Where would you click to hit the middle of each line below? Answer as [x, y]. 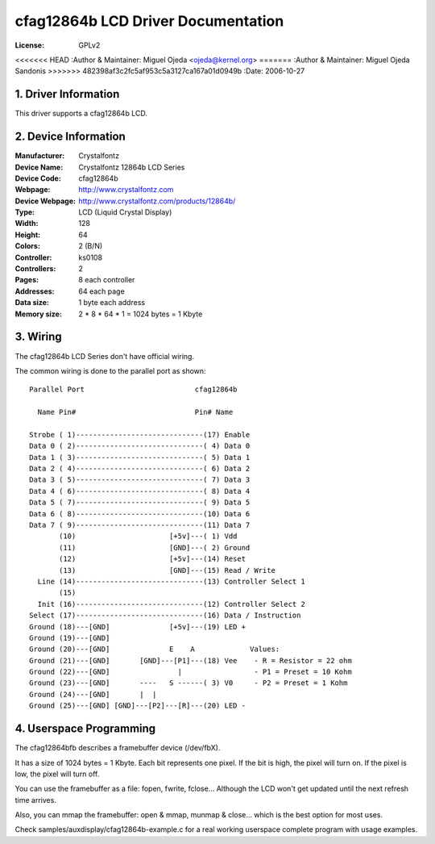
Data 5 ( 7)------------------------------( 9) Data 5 [140, 503]
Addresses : [35, 291]
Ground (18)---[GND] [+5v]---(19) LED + [137, 627]
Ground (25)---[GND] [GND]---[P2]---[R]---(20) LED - [137, 706]
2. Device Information [70, 137]
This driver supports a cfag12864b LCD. [81, 114]
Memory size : [38, 314]
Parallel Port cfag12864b [133, 390]
